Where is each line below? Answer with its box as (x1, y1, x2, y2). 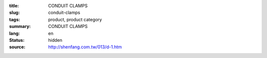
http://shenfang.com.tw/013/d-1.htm (48, 44, 122, 50)
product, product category (48, 16, 102, 22)
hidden (48, 37, 63, 43)
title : (9, 3, 19, 8)
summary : (9, 24, 31, 29)
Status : (9, 37, 25, 43)
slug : (9, 10, 20, 16)
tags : (9, 16, 20, 22)
